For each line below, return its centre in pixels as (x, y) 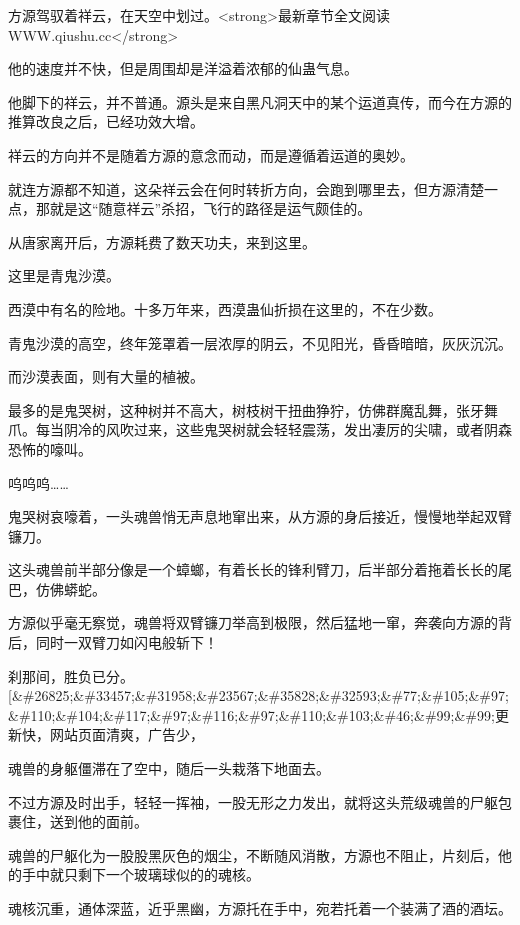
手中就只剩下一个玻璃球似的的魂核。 (140, 874)
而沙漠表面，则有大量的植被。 (106, 376)
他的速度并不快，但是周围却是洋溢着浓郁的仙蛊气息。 (183, 68)
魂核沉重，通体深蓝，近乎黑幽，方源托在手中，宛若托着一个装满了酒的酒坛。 (260, 908)
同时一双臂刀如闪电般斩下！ (126, 642)
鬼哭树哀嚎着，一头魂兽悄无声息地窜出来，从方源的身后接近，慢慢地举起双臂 (260, 516)
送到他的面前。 (98, 821)
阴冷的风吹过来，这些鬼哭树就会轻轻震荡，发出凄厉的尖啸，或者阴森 (287, 429)
